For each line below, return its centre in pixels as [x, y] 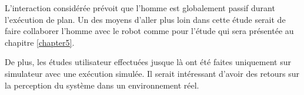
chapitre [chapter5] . [40, 42]
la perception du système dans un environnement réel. [102, 85]
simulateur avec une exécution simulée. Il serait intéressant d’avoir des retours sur [152, 73]
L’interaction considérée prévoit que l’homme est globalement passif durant [140, 8]
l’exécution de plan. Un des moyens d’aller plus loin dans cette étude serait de [145, 19]
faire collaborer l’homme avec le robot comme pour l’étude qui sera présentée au [149, 31]
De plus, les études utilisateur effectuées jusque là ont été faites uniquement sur [148, 62]
